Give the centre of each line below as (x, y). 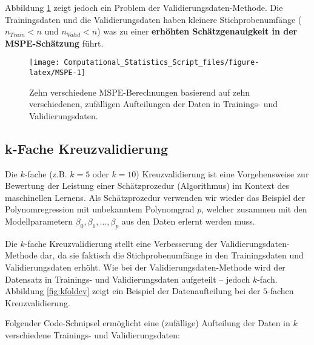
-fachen (281, 291)
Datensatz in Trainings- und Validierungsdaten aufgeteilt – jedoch (128, 279)
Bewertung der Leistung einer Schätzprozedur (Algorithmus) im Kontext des (147, 186)
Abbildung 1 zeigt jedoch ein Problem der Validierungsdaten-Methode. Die (144, 7)
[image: (45, 63)
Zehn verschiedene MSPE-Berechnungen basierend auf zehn (140, 92)
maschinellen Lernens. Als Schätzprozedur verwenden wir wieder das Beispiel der (155, 197)
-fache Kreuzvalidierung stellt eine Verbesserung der (121, 243)
